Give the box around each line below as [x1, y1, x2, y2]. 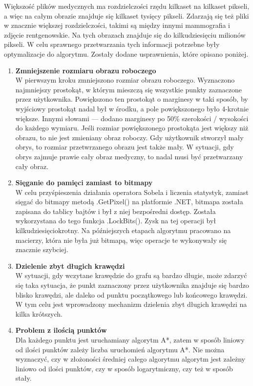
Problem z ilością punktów [15, 325, 107, 335]
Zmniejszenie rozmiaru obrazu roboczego [15, 65, 156, 75]
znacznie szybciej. [15, 244, 68, 255]
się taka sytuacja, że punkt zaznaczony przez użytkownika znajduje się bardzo [15, 280, 249, 290]
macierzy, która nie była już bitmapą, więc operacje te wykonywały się [15, 235, 227, 245]
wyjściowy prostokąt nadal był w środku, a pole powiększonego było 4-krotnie [15, 103, 249, 113]
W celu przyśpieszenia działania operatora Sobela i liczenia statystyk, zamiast [15, 187, 249, 197]
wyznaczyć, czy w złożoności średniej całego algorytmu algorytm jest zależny [15, 354, 245, 364]
